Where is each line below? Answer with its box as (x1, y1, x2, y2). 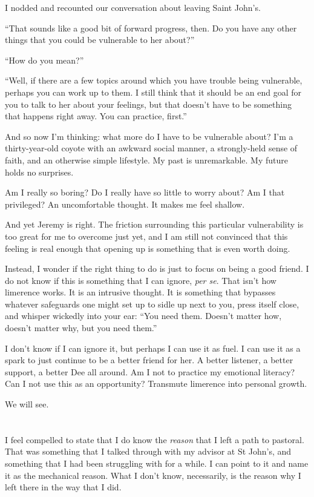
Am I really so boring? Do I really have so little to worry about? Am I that (5, 186, 285, 199)
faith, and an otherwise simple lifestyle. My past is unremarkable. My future (5, 153, 289, 166)
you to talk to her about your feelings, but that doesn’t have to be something (5, 97, 292, 110)
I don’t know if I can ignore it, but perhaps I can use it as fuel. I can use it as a (5, 341, 301, 354)
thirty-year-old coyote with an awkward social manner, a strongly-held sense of (5, 142, 298, 154)
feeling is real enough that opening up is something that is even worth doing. (5, 242, 290, 254)
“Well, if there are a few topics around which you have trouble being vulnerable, (5, 74, 303, 87)
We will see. (5, 398, 49, 410)
